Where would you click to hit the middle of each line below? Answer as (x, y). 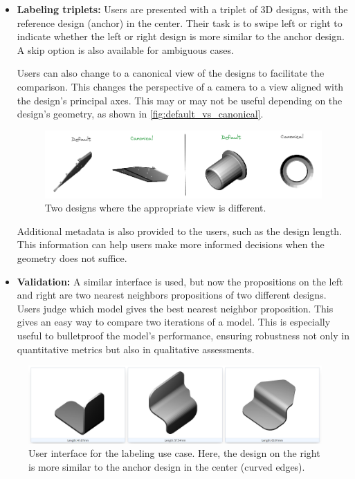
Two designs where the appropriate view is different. (155, 208)
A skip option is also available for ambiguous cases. (125, 49)
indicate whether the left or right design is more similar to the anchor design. (181, 36)
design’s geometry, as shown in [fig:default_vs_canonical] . (140, 114)
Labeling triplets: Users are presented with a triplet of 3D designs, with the (182, 9)
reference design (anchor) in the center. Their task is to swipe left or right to (180, 22)
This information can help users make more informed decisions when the (171, 244)
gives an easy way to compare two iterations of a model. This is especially (174, 322)
